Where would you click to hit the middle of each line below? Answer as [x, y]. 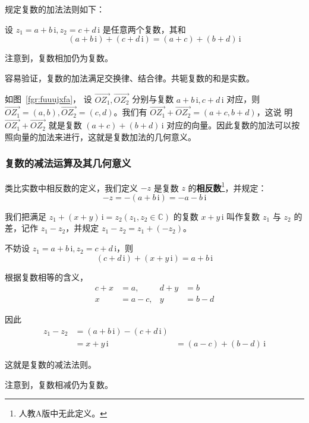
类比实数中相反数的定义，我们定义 [71, 187]
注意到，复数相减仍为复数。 [59, 384]
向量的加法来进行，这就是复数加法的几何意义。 [104, 136]
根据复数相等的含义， [46, 277]
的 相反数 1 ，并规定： [227, 187]
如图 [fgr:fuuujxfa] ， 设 [48, 99]
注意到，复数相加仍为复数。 [59, 58]
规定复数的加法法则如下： [55, 9]
